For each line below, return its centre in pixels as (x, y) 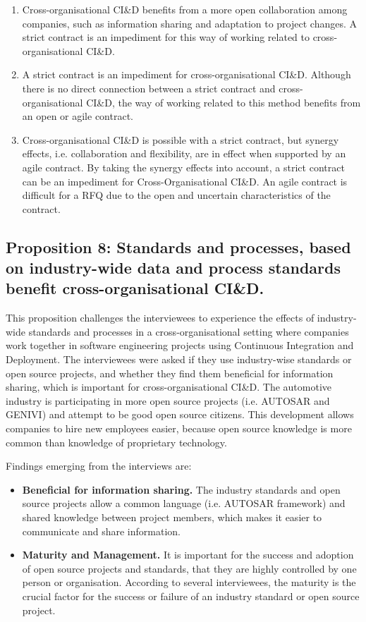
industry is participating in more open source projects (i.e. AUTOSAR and (168, 400)
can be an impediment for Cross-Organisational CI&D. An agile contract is (185, 181)
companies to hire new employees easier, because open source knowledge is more (179, 428)
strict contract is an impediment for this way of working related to (166, 37)
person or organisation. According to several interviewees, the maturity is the (189, 582)
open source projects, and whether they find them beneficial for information (170, 373)
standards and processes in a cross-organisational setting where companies (189, 331)
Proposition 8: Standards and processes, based (178, 246)
